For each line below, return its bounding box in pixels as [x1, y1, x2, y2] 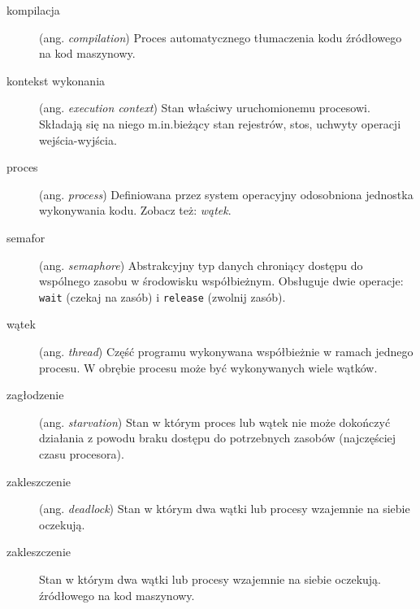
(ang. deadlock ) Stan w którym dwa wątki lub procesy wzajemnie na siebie [39, 500, 410, 517]
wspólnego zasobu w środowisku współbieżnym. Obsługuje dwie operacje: [39, 272, 404, 289]
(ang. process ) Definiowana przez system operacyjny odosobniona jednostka [39, 185, 414, 202]
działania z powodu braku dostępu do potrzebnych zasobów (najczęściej [39, 429, 396, 446]
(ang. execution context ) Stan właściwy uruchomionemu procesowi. [39, 99, 370, 116]
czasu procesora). [39, 445, 124, 462]
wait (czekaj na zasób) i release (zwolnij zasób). [39, 288, 286, 305]
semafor [6, 228, 45, 246]
